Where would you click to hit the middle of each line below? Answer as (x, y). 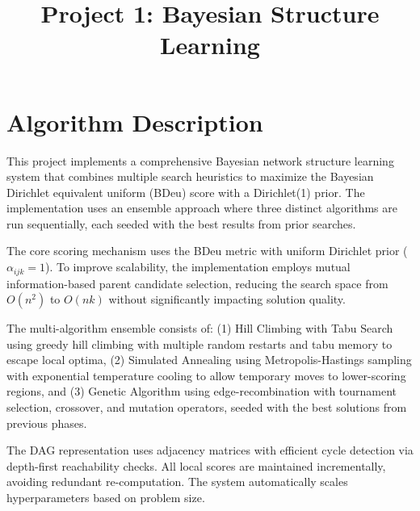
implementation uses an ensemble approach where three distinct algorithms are (202, 208)
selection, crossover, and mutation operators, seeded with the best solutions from (207, 407)
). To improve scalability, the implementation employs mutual (197, 267)
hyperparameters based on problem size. (106, 498)
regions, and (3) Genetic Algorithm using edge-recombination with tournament (202, 391)
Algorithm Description (135, 121)
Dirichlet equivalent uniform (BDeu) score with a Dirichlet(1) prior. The (186, 192)
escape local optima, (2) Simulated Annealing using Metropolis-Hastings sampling (209, 360)
